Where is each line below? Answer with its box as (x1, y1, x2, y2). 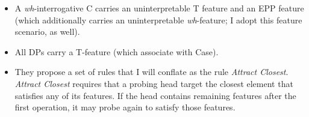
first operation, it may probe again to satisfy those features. (14, 101, 236, 113)
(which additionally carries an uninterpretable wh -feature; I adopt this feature (14, 13, 302, 26)
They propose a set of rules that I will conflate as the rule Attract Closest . (14, 65, 289, 78)
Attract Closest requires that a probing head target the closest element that (14, 77, 293, 89)
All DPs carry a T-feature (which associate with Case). (14, 45, 219, 58)
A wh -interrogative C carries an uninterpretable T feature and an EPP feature (14, 2, 304, 14)
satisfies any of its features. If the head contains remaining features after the (14, 89, 296, 101)
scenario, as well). (14, 25, 80, 38)
